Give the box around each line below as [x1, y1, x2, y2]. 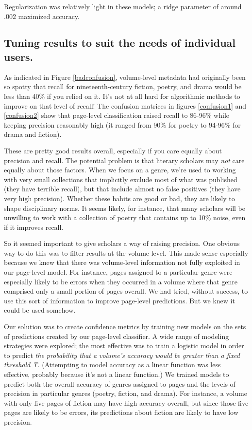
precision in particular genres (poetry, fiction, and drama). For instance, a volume [4, 388, 247, 398]
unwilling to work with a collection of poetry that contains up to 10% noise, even [4, 212, 246, 223]
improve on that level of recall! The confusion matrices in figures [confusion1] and [4, 100, 247, 111]
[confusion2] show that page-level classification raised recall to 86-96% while [4, 110, 229, 120]
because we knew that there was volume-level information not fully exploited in [4, 257, 240, 267]
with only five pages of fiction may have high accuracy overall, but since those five [4, 397, 249, 408]
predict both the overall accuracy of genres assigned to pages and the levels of [4, 378, 235, 389]
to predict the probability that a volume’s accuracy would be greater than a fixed [4, 350, 240, 360]
